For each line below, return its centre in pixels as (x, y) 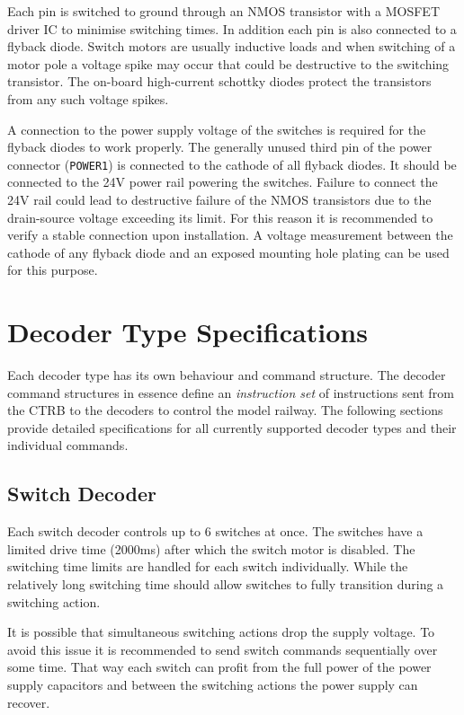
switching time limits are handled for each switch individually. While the (208, 566)
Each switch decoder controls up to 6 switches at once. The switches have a (215, 531)
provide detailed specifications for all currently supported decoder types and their (232, 427)
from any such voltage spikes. (88, 98)
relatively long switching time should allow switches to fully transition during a (226, 584)
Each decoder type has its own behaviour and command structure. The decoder (227, 375)
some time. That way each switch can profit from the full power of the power (219, 667)
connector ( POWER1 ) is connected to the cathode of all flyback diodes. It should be (232, 164)
